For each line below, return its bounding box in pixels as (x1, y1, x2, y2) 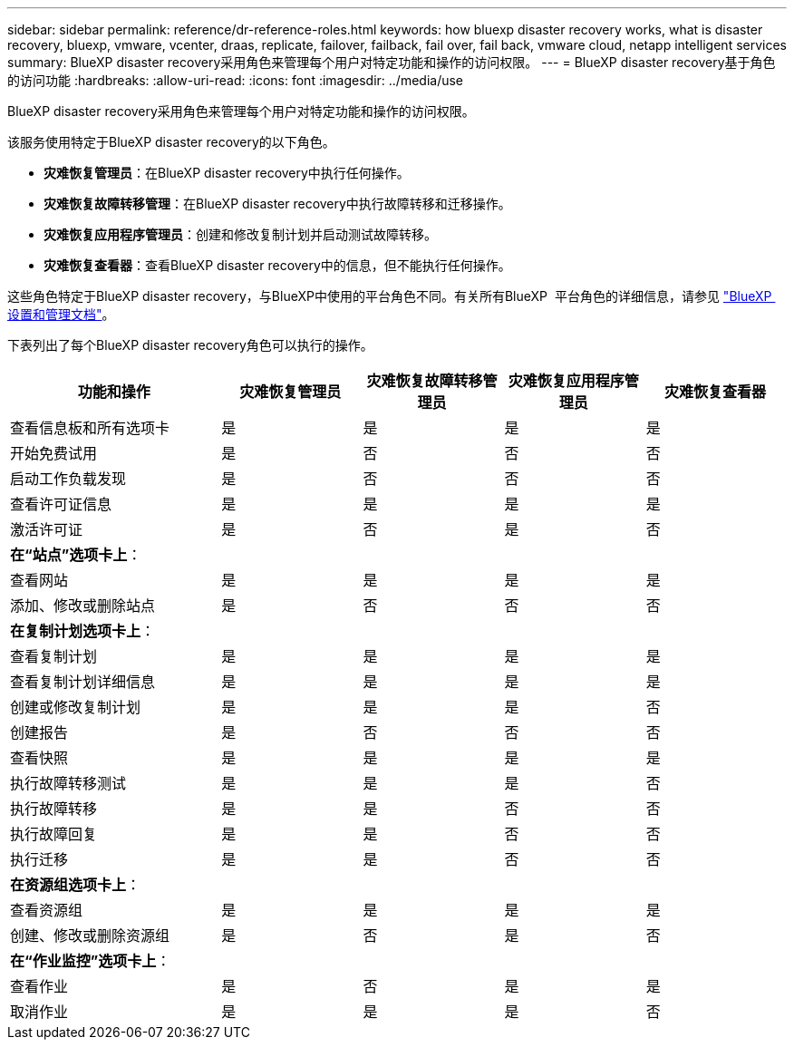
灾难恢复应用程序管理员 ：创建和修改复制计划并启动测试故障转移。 (44, 227, 437, 242)
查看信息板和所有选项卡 (10, 419, 170, 437)
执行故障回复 (10, 825, 98, 843)
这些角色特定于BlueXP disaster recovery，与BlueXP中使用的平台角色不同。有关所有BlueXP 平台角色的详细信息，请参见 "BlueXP (7, 288, 772, 304)
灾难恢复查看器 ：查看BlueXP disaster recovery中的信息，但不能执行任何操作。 (44, 257, 511, 273)
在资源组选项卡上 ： (10, 876, 141, 894)
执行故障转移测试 (10, 774, 127, 792)
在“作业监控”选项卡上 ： (10, 952, 171, 970)
